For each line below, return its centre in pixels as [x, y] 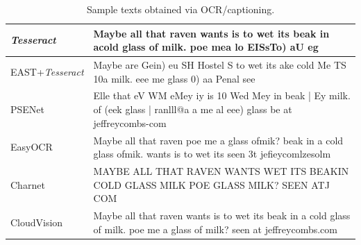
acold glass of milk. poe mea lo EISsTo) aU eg [206, 47]
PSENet [28, 109]
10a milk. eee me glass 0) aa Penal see [174, 78]
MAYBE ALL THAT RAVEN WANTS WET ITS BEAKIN [221, 170]
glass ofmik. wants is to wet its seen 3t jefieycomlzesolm [212, 154]
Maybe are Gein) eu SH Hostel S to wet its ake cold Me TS [220, 65]
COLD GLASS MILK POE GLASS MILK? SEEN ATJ [211, 184]
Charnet [28, 184]
